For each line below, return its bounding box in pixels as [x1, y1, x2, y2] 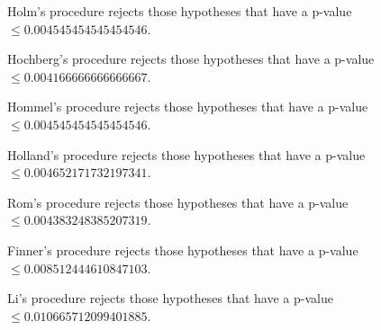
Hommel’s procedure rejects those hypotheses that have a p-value [7, 97, 368, 116]
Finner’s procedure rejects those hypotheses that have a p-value [7, 240, 358, 259]
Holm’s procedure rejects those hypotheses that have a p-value [7, 2, 352, 20]
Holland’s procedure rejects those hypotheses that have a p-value [7, 145, 366, 164]
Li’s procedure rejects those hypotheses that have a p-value [7, 289, 333, 308]
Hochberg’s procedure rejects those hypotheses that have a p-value [7, 49, 375, 68]
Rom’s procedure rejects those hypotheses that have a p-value [7, 192, 349, 211]
